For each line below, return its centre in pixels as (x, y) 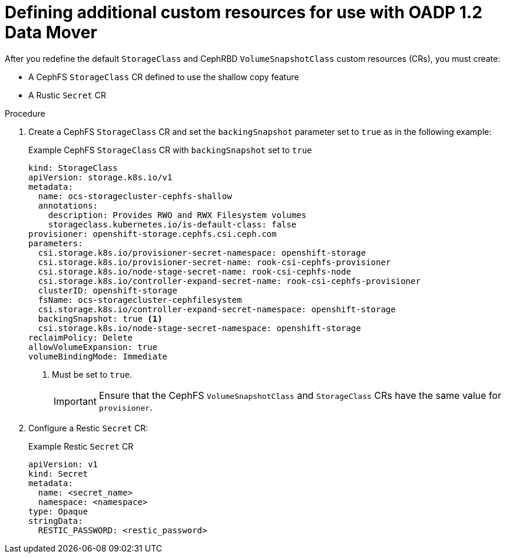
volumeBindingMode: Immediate (98, 356)
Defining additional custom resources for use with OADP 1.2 (244, 12)
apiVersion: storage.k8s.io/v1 (100, 177)
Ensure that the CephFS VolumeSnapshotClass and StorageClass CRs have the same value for (300, 395)
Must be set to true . (92, 374)
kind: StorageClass (73, 168)
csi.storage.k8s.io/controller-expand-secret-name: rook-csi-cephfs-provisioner (229, 281)
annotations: (68, 205)
